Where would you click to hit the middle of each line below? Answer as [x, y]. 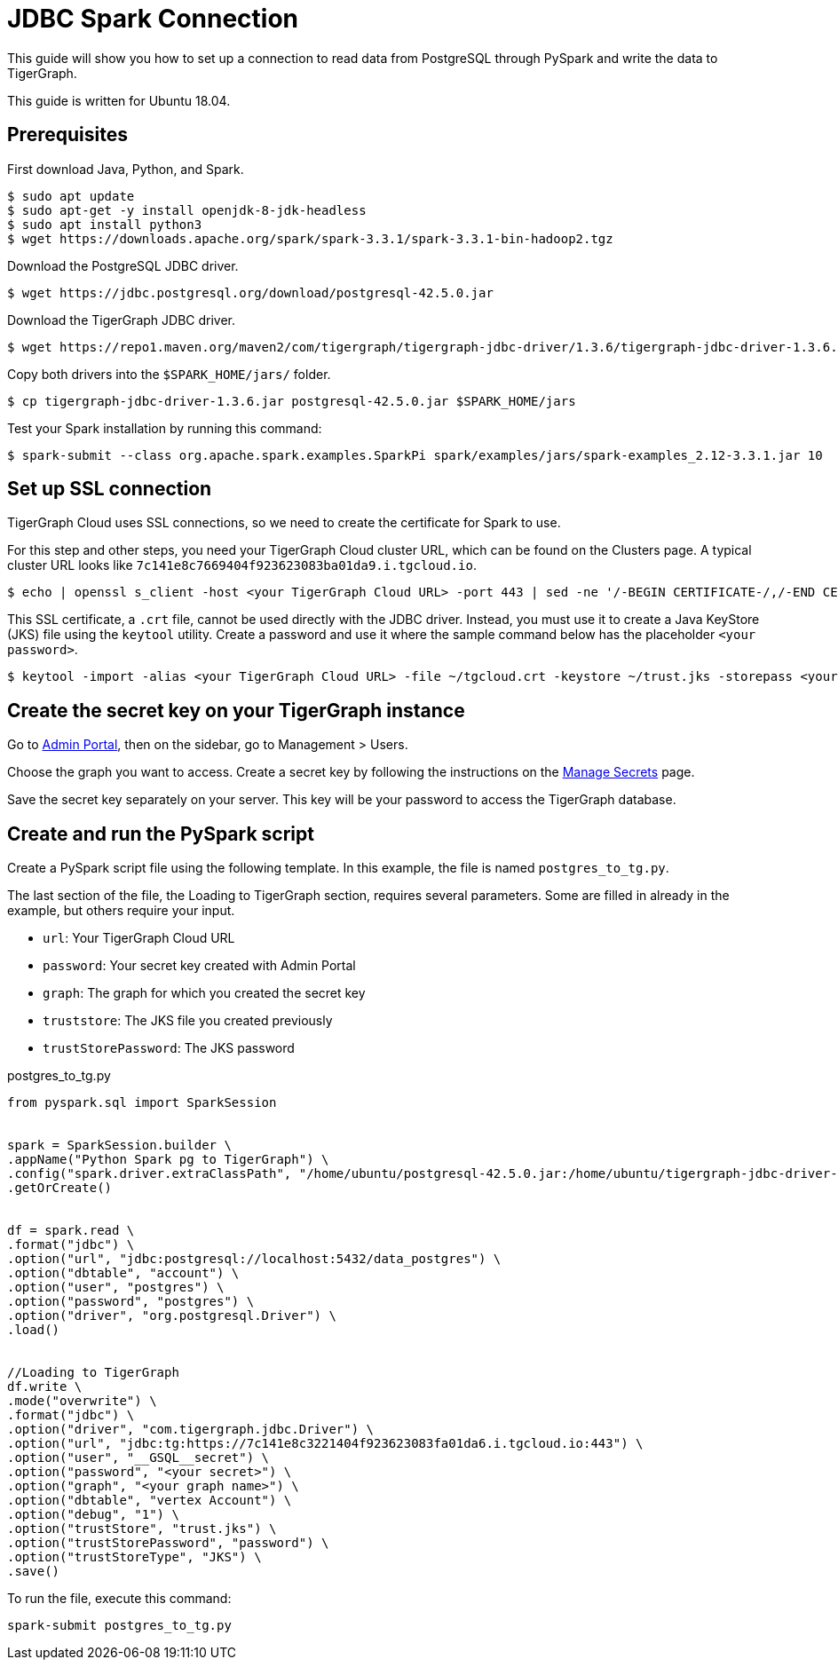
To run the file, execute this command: [119, 1599]
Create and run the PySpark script [161, 833]
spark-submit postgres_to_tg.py [119, 1626]
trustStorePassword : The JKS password [169, 1048]
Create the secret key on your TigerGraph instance [236, 710]
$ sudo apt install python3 [105, 224]
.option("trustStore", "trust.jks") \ [142, 1529]
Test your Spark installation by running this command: [165, 428]
